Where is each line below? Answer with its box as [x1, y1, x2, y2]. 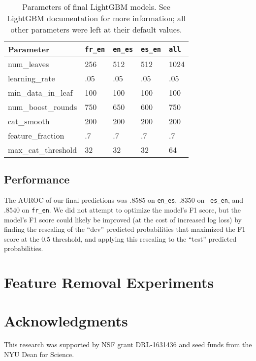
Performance [4, 172, 70, 187]
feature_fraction [8, 130, 64, 141]
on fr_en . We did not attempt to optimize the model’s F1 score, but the [22, 204, 241, 215]
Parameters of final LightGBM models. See [22, 1, 170, 12]
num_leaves [8, 58, 49, 70]
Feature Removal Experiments [4, 272, 214, 292]
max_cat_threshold [8, 144, 77, 155]
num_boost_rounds [8, 101, 77, 112]
